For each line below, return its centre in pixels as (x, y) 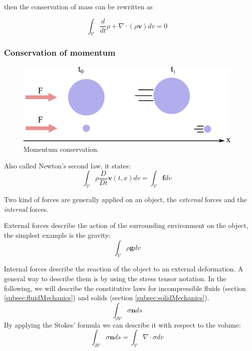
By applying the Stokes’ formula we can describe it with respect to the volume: (123, 324)
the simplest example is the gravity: (57, 235)
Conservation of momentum (60, 52)
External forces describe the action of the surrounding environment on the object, (126, 225)
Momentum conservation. (61, 149)
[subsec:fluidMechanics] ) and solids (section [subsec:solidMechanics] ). (107, 298)
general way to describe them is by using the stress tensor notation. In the (115, 279)
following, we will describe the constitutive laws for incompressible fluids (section (125, 288)
